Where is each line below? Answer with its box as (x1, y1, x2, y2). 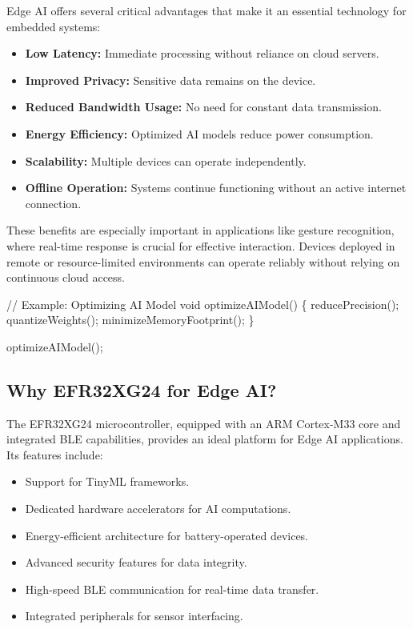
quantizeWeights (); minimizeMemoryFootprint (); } (6, 311, 255, 328)
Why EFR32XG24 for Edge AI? (6, 377, 277, 402)
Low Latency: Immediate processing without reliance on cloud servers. (25, 45, 379, 62)
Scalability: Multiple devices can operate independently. (25, 152, 307, 169)
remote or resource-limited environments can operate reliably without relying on (6, 253, 400, 270)
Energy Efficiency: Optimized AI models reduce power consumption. (25, 125, 374, 142)
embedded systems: (6, 18, 101, 34)
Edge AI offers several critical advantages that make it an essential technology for (6, 2, 407, 18)
